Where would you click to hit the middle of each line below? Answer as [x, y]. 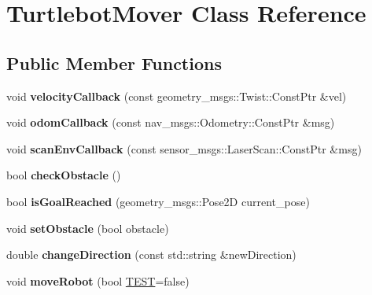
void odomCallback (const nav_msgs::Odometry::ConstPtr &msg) [171, 122]
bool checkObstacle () [64, 175]
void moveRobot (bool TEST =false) [98, 280]
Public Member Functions [114, 63]
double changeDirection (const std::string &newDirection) [151, 254]
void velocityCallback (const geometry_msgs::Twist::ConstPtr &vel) [177, 96]
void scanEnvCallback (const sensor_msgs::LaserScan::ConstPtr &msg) [184, 148]
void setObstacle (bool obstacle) [88, 228]
